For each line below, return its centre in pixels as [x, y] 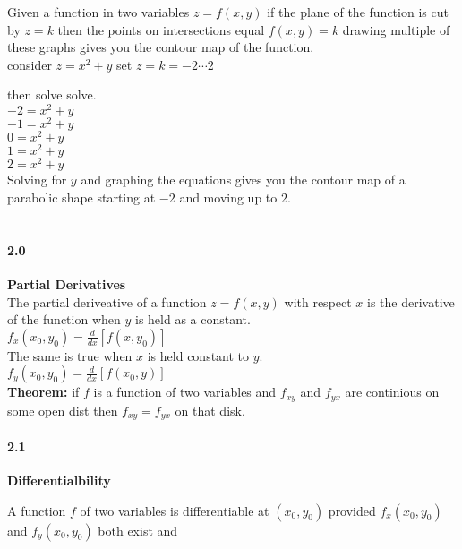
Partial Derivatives [67, 283]
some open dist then [63, 410]
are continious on [392, 392]
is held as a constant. [193, 319]
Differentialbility [59, 480]
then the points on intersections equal [161, 29]
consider [30, 64]
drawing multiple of [396, 29]
